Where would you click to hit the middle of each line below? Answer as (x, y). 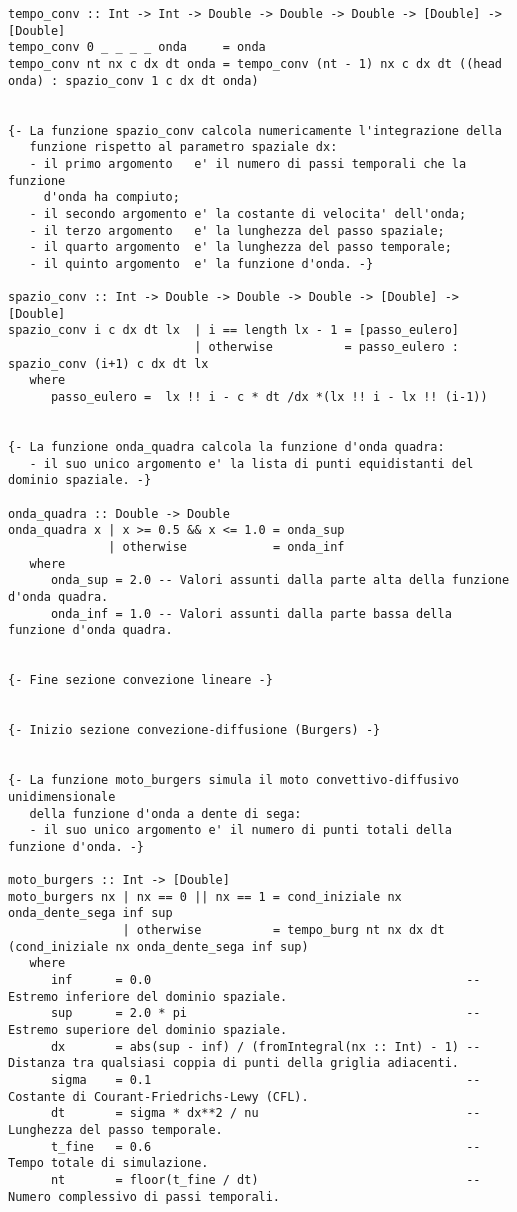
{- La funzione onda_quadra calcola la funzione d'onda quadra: (226, 447)
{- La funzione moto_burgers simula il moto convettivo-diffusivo (234, 780)
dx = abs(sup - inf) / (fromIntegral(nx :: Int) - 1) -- (265, 1046)
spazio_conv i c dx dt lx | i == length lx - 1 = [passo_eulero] (234, 330)
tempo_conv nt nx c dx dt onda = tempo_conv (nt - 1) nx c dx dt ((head (255, 63)
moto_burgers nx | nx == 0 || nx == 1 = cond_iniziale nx (205, 896)
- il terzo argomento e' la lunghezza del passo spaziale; (237, 230)
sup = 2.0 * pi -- (265, 1013)
